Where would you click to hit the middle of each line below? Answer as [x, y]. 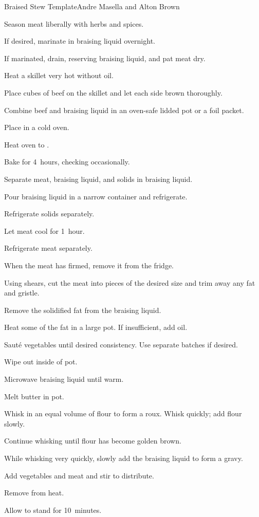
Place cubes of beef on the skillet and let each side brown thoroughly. [113, 92]
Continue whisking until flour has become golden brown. [93, 441]
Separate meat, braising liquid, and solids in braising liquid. [98, 179]
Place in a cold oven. [37, 127]
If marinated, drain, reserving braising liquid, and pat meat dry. [105, 58]
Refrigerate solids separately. [49, 214]
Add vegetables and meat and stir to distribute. [79, 475]
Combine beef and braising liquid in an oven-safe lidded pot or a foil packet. [124, 110]
